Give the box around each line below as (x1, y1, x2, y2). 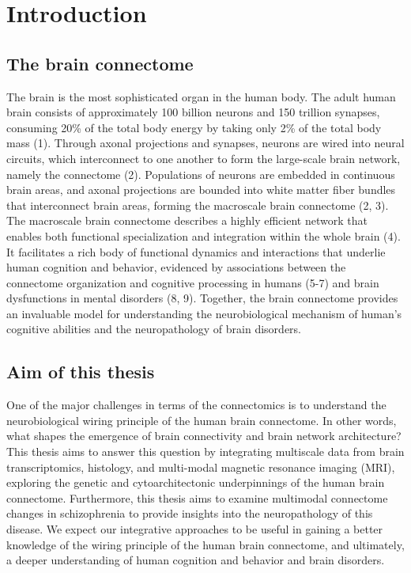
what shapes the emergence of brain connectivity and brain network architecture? (6, 427, 402, 444)
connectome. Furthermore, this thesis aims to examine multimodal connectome (6, 489, 388, 506)
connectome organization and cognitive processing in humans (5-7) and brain (6, 274, 379, 290)
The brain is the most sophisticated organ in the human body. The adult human (6, 88, 396, 104)
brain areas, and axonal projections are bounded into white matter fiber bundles (6, 181, 396, 198)
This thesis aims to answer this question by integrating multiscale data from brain (6, 443, 405, 460)
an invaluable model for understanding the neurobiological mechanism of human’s (6, 305, 402, 321)
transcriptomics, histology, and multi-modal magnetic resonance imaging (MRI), (6, 458, 395, 475)
